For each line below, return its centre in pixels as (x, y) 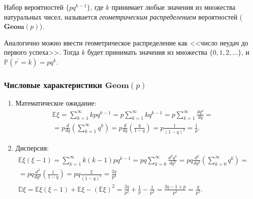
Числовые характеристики (53, 84)
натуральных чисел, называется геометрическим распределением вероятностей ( (123, 16)
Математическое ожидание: (56, 103)
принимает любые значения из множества (173, 7)
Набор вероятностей (34, 7)
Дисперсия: (32, 148)
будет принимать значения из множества (147, 52)
